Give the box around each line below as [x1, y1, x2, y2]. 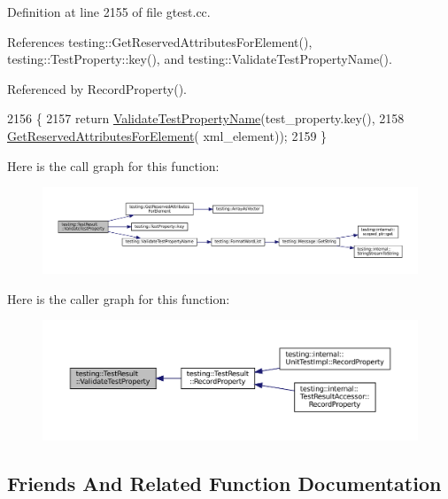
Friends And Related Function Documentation [7, 469, 442, 496]
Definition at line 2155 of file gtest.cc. [7, 3, 211, 20]
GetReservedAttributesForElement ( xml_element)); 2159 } [7, 126, 328, 144]
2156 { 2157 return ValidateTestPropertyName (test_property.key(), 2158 [7, 109, 405, 128]
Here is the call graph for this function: [7, 156, 220, 175]
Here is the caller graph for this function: [7, 289, 230, 308]
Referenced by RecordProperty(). [7, 79, 187, 97]
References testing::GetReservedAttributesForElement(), [7, 32, 313, 51]
